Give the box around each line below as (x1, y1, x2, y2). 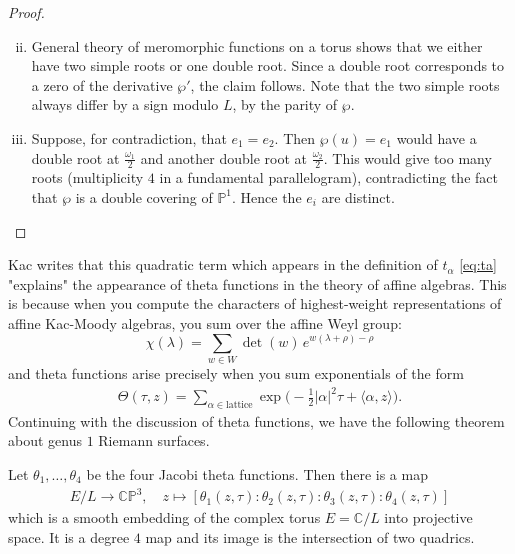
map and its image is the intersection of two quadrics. (145, 526, 475, 547)
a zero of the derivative (31, 74, 173, 95)
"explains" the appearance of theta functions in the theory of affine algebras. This (8, 273, 507, 294)
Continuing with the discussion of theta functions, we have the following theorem (8, 410, 505, 431)
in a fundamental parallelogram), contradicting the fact (159, 167, 498, 188)
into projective (384, 507, 473, 528)
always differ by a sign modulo (31, 94, 219, 115)
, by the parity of (232, 94, 338, 115)
